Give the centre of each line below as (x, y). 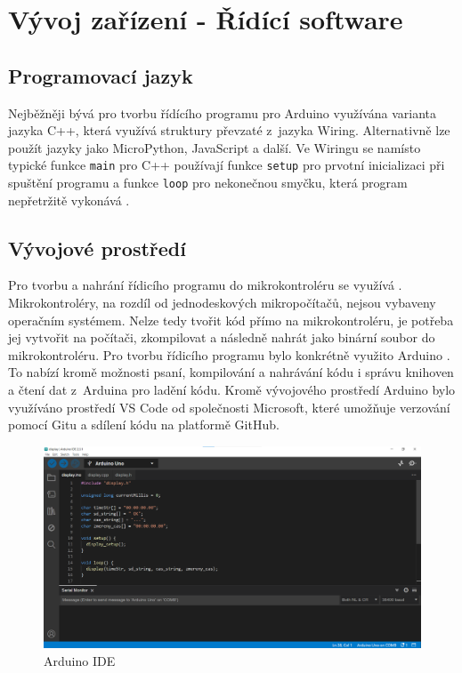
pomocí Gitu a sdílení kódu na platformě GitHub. (144, 425)
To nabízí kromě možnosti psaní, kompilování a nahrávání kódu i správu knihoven (231, 372)
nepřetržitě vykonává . (69, 200)
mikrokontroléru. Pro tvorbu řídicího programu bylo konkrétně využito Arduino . (229, 354)
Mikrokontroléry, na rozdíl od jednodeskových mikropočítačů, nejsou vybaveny (222, 303)
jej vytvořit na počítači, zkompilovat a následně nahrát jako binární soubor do (222, 337)
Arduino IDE (80, 660)
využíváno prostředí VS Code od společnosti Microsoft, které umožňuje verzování (229, 407)
